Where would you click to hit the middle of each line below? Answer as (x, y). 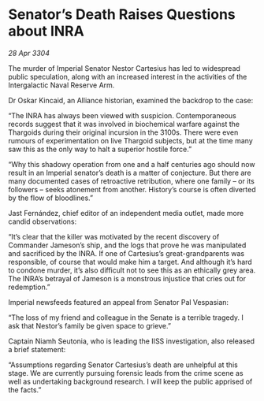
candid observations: (43, 221)
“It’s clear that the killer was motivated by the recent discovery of (114, 236)
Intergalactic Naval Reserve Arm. (61, 85)
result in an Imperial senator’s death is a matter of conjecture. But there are (130, 173)
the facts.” (25, 390)
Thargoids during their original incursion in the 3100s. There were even (123, 132)
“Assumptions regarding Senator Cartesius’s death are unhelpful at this (123, 365)
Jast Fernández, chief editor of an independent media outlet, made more (126, 213)
